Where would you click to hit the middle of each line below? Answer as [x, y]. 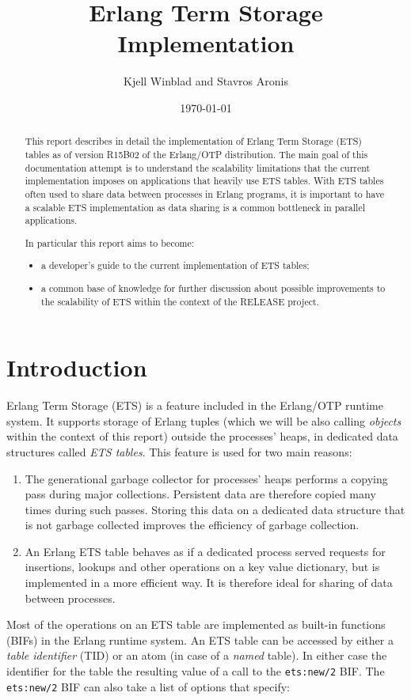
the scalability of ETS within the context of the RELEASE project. [180, 301]
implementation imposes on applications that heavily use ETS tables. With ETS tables [204, 181]
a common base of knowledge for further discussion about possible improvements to [213, 288]
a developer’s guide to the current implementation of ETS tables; [175, 265]
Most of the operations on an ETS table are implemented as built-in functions [196, 624]
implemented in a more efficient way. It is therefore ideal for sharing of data [209, 583]
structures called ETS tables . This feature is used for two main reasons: [179, 451]
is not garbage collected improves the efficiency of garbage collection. [192, 525]
